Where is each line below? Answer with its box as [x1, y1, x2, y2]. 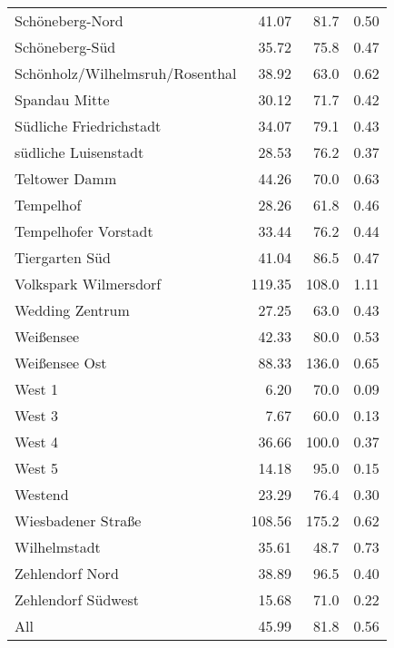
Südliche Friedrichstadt [15, 115, 162, 136]
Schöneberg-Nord [15, 10, 123, 31]
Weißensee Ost [15, 352, 107, 373]
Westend [15, 484, 69, 505]
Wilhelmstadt [15, 536, 101, 557]
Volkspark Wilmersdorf [15, 273, 162, 294]
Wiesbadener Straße [15, 510, 142, 531]
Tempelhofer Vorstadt [15, 221, 153, 241]
